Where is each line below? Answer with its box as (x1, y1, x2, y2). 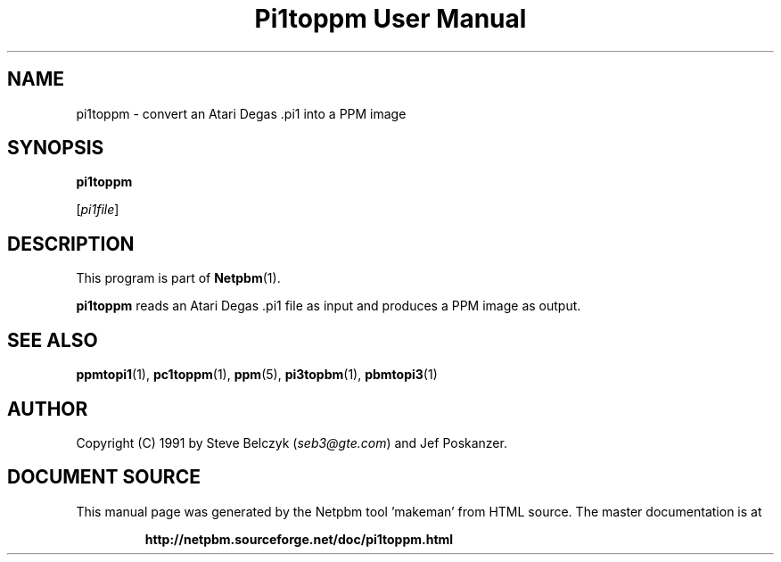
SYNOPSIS (7, 136, 104, 160)
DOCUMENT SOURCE (7, 466, 201, 489)
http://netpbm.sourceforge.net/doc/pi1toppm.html (144, 531, 454, 547)
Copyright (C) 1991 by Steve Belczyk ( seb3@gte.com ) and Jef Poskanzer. (76, 434, 507, 450)
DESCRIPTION (7, 232, 135, 255)
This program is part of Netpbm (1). (76, 270, 281, 286)
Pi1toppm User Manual (254, 4, 527, 34)
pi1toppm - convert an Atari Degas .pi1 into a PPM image (76, 105, 407, 121)
